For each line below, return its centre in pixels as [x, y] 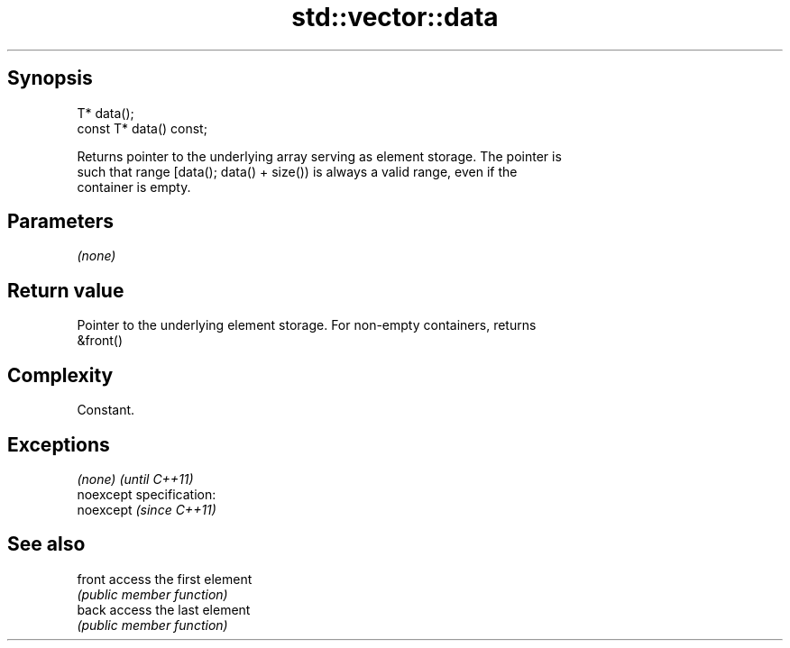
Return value [66, 290]
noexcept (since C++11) [147, 509]
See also [46, 544]
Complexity [60, 375]
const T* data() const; [142, 128]
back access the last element [164, 609]
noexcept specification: [147, 494]
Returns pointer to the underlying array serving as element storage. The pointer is [319, 156]
